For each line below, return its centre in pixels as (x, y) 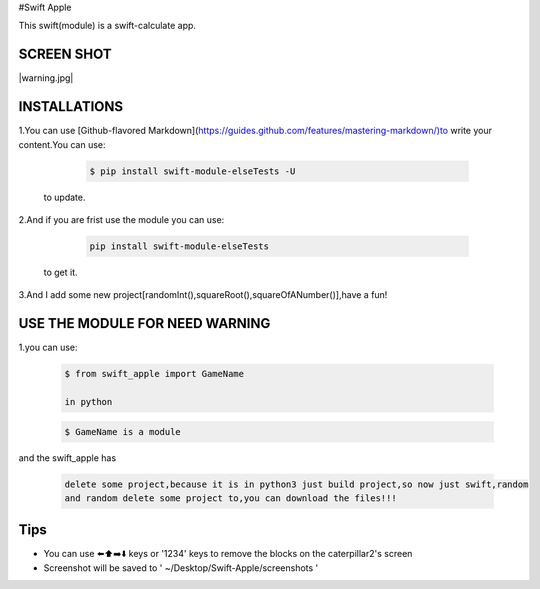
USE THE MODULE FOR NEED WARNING (144, 323)
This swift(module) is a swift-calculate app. (107, 26)
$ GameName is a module (123, 431)
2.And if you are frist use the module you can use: (121, 219)
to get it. (61, 272)
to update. (64, 197)
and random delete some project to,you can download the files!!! (230, 498)
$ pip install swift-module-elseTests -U (192, 171)
